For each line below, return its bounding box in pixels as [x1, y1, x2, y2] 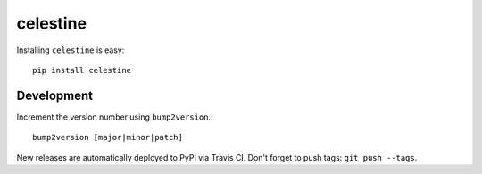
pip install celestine [32, 65, 132, 75]
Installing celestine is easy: [16, 45, 125, 55]
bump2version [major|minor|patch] [32, 132, 183, 143]
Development [16, 87, 94, 103]
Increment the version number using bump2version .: [16, 112, 213, 122]
